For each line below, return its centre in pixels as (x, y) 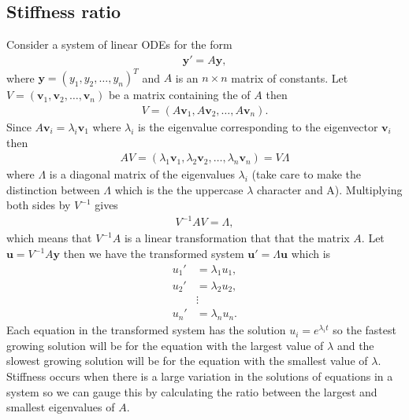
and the (355, 345)
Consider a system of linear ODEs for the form (119, 44)
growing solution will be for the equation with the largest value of (165, 345)
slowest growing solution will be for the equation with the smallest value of (187, 361)
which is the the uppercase (179, 189)
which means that (49, 238)
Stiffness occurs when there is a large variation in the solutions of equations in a (200, 376)
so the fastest (364, 330)
